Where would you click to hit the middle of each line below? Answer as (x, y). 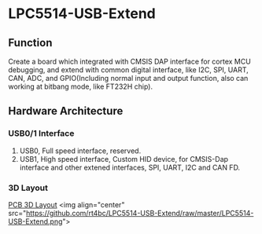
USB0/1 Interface (41, 133)
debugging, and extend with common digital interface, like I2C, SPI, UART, (129, 70)
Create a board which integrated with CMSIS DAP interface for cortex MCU (130, 61)
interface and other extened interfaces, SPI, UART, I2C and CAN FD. (130, 167)
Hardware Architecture (66, 111)
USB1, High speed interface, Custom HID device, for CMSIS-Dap (124, 159)
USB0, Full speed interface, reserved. (80, 151)
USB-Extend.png (35, 221)
